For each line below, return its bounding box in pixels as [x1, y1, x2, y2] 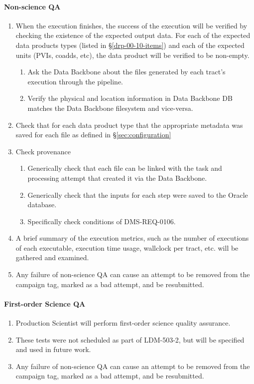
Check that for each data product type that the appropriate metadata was [15, 119, 243, 130]
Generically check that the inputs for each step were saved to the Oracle [27, 189, 248, 200]
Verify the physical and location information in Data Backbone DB [27, 93, 233, 103]
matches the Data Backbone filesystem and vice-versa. [27, 102, 193, 113]
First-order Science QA [4, 298, 86, 309]
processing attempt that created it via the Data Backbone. [27, 172, 207, 183]
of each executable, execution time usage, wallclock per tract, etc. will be [15, 242, 239, 253]
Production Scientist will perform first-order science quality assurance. [15, 318, 231, 328]
